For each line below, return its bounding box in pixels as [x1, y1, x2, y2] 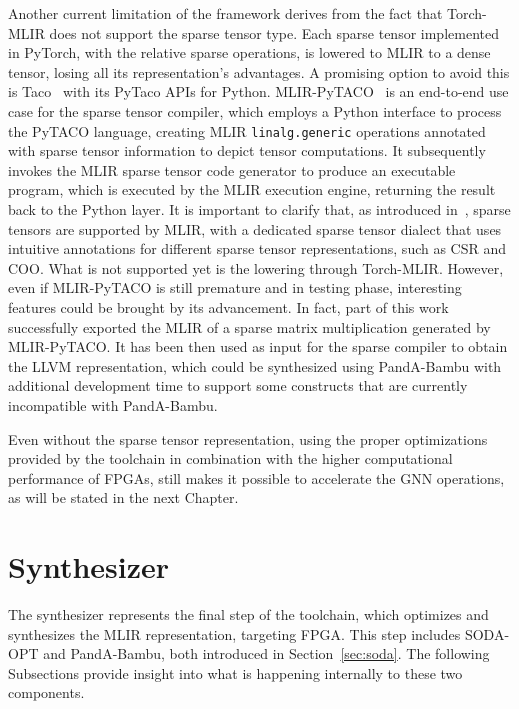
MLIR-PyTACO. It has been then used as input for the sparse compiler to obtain [8, 336, 508, 357]
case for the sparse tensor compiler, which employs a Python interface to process [8, 100, 502, 121]
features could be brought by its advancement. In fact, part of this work [8, 296, 449, 317]
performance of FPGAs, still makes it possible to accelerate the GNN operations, [8, 467, 505, 488]
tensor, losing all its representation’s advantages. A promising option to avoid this [8, 61, 510, 82]
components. [8, 682, 85, 703]
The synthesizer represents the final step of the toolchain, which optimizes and [8, 604, 489, 625]
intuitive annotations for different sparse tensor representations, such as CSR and [8, 238, 507, 259]
